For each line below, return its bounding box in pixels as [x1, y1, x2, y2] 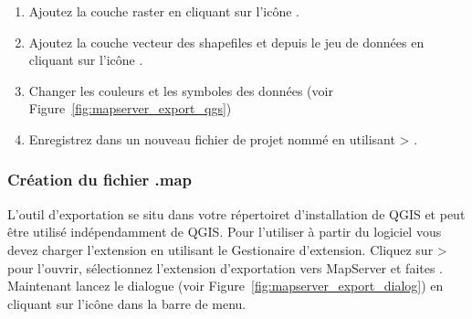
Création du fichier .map [7, 168, 193, 191]
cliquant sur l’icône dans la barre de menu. [7, 293, 246, 313]
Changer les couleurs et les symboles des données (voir [28, 80, 333, 100]
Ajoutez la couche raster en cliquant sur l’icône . [28, 2, 299, 20]
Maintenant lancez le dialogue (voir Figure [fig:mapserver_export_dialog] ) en [7, 276, 444, 295]
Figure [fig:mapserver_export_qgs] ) [28, 99, 232, 118]
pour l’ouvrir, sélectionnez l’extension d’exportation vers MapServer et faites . [7, 258, 444, 277]
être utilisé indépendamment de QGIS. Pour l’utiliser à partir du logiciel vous [7, 222, 442, 241]
